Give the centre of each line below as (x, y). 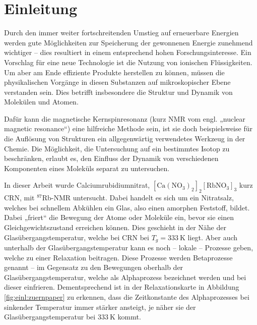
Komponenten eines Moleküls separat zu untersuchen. (87, 168)
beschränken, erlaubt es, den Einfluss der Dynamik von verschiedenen (111, 158)
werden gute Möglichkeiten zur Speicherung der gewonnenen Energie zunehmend (128, 42)
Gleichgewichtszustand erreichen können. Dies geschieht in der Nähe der (115, 227)
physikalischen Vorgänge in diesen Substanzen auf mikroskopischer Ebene (117, 82)
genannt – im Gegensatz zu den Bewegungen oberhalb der (94, 267)
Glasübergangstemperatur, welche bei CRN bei (77, 237)
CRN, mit (19, 198)
